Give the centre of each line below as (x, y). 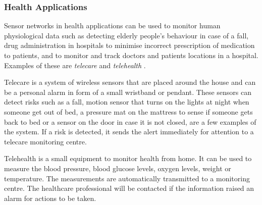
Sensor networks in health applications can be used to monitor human (112, 25)
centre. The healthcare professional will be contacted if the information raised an (129, 188)
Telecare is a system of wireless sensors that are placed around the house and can (130, 82)
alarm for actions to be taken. (50, 198)
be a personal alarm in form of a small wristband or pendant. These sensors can (128, 92)
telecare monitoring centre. (45, 141)
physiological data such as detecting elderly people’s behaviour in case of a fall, (126, 35)
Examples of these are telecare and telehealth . (75, 65)
